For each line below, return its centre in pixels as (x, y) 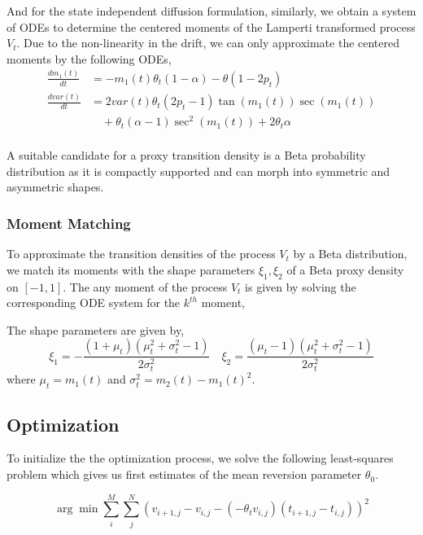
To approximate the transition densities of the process (141, 254)
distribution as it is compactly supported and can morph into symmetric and (198, 171)
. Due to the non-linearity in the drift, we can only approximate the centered (208, 43)
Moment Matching (69, 223)
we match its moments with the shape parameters (131, 269)
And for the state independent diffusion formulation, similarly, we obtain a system (211, 11)
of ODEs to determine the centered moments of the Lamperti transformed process (211, 26)
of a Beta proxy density (345, 269)
